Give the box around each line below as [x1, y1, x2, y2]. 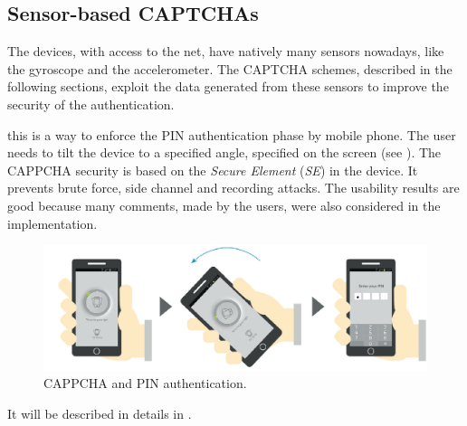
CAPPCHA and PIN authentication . [43, 374, 247, 393]
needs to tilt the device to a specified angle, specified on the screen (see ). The [7, 143, 442, 162]
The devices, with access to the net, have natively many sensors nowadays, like [7, 42, 444, 61]
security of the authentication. [7, 94, 175, 113]
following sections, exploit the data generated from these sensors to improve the [7, 77, 449, 96]
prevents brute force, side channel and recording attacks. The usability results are [7, 178, 460, 197]
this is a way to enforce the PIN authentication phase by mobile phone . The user [7, 125, 456, 144]
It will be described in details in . [7, 404, 192, 423]
